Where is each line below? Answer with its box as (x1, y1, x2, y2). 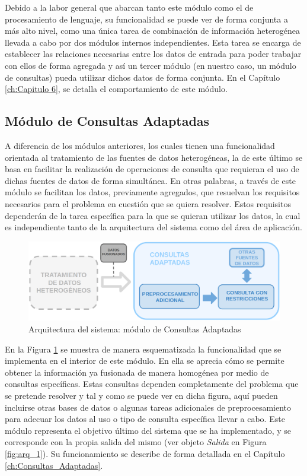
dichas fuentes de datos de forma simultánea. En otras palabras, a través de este (5, 174, 296, 186)
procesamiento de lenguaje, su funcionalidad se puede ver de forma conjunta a (5, 12, 288, 25)
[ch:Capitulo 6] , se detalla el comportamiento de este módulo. (5, 82, 228, 95)
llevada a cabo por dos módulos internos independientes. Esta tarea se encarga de (5, 36, 301, 48)
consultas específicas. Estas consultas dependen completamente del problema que (5, 377, 299, 390)
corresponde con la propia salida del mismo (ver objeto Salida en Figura (5, 436, 267, 448)
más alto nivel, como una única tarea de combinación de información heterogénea (5, 24, 300, 37)
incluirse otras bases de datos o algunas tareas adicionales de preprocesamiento (5, 401, 292, 413)
